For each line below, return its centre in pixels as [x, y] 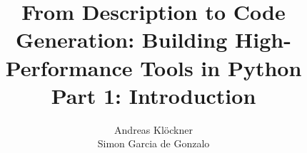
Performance [69, 67]
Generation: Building [122, 39]
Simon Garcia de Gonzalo [153, 143]
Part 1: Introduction [153, 95]
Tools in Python [221, 67]
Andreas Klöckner [153, 129]
